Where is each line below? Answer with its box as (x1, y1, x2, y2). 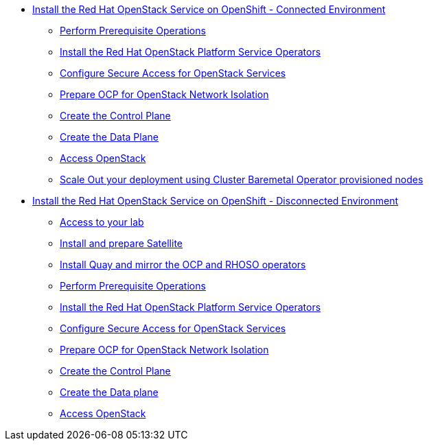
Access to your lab (60, 216, 144, 228)
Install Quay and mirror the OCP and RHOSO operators (60, 259, 306, 270)
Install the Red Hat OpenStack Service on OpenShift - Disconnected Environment (32, 195, 399, 207)
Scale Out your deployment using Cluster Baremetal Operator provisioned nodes (60, 174, 424, 185)
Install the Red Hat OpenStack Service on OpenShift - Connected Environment (32, 3, 386, 15)
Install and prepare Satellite (60, 237, 183, 249)
